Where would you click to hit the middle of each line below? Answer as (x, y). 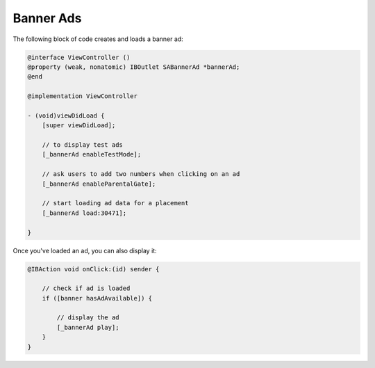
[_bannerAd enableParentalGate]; (99, 184)
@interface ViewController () (79, 57)
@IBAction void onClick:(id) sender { (93, 269)
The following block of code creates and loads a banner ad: (98, 39)
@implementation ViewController (83, 96)
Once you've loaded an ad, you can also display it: (85, 250)
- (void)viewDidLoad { (66, 115)
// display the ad (88, 318)
